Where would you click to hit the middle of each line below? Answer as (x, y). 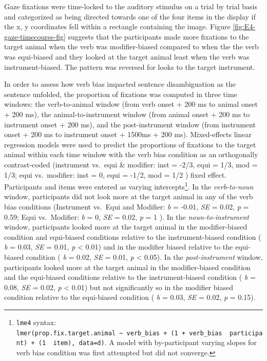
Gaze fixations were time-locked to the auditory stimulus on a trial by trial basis (131, 6)
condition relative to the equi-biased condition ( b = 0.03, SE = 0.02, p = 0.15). (130, 297)
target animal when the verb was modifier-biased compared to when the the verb (131, 46)
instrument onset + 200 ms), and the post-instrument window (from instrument (130, 124)
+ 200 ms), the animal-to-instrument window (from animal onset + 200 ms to (127, 114)
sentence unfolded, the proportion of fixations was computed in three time (121, 94)
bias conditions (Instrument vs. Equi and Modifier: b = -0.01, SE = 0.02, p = (127, 206)
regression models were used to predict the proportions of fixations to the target (130, 144)
